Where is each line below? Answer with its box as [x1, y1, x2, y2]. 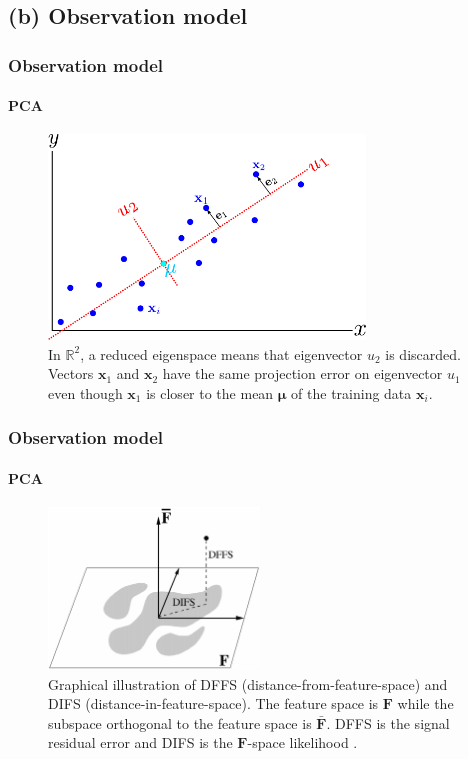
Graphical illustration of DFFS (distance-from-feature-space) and [48, 673, 448, 694]
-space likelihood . [247, 732, 358, 753]
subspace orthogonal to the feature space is [48, 712, 312, 733]
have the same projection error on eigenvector [162, 363, 443, 384]
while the [397, 693, 454, 714]
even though [48, 382, 123, 403]
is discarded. [385, 343, 461, 364]
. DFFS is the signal [326, 712, 450, 733]
